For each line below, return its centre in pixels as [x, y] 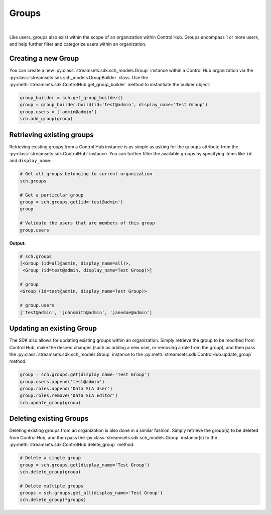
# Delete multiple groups [52, 486]
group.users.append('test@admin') [62, 381]
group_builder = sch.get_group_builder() [72, 98]
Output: [18, 243]
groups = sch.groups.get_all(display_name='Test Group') [91, 493]
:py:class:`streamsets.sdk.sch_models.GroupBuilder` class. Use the [79, 77]
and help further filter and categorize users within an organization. [78, 44]
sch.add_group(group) [46, 119]
